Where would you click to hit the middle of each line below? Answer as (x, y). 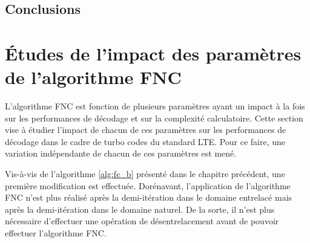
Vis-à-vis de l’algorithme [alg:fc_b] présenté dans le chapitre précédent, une (145, 174)
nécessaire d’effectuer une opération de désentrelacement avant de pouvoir (142, 221)
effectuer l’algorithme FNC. (56, 233)
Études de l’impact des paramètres (153, 53)
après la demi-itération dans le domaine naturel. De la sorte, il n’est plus (140, 209)
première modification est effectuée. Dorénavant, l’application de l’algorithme (148, 185)
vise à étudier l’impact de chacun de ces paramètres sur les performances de (146, 130)
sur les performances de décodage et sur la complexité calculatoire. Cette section (154, 118)
